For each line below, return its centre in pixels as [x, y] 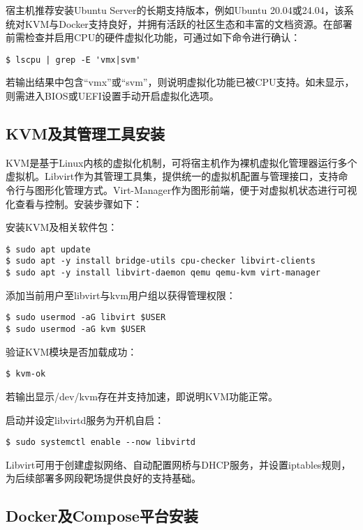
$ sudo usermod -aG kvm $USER [76, 330]
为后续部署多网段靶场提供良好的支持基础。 [103, 478]
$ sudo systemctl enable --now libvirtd [101, 442]
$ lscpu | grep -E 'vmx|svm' [73, 60]
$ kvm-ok [26, 374]
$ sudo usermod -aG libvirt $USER [86, 318]
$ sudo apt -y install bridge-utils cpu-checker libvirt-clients [161, 261]
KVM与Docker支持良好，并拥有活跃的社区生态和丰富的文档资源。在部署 [188, 23]
